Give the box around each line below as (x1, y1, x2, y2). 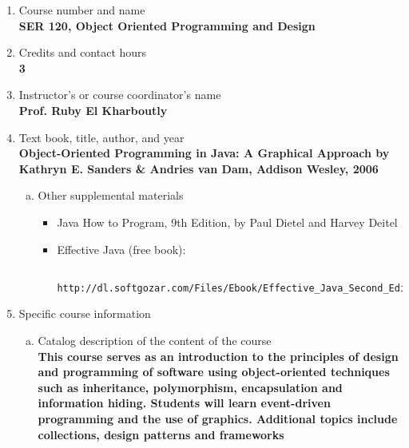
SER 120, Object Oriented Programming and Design (18, 17, 316, 34)
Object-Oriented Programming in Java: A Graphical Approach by (18, 145, 390, 161)
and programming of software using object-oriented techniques (38, 363, 390, 380)
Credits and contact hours (18, 44, 147, 61)
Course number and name (18, 2, 145, 18)
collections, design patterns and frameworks (38, 426, 284, 442)
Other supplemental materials (38, 187, 184, 204)
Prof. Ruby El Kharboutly (18, 101, 168, 118)
